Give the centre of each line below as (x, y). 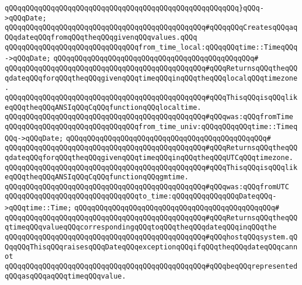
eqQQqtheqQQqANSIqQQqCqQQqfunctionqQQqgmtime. (97, 177)
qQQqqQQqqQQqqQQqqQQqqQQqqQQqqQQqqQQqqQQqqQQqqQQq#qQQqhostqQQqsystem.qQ (151, 237)
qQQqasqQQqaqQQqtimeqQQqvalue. (65, 276)
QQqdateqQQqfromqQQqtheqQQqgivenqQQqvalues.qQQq (101, 37)
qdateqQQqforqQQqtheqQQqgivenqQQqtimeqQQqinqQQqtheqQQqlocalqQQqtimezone (151, 78)
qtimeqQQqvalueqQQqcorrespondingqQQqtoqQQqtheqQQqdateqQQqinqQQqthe (141, 227)
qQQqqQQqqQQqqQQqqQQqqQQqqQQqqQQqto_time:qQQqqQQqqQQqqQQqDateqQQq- (141, 197)
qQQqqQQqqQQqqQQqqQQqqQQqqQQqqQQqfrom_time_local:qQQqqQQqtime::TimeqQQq (151, 47)
